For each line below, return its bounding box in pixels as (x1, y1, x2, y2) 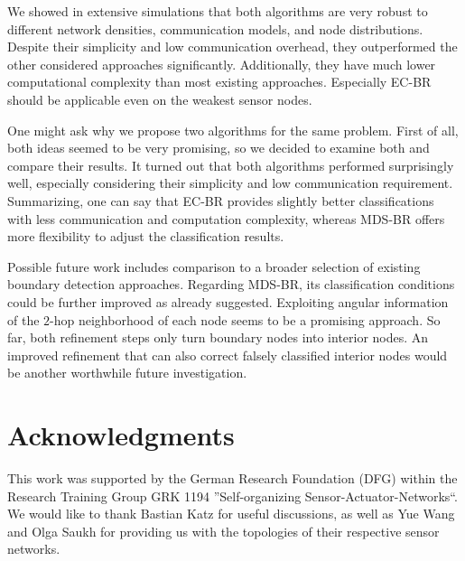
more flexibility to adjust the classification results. (7, 227, 284, 246)
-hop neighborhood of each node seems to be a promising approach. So (50, 310, 441, 329)
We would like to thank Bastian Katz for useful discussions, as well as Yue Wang (7, 504, 455, 523)
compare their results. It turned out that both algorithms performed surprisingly (7, 155, 454, 174)
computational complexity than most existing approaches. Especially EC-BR (7, 72, 432, 91)
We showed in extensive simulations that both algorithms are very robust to (7, 2, 428, 20)
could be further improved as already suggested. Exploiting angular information (7, 292, 449, 311)
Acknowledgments (7, 416, 235, 453)
